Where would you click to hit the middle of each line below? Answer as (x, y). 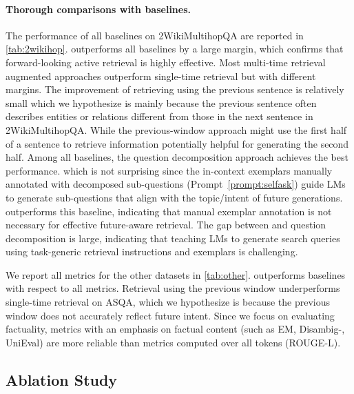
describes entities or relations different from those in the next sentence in (159, 116)
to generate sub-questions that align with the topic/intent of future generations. (174, 197)
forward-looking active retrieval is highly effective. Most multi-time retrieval (166, 62)
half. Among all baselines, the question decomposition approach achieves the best (177, 157)
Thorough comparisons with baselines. (98, 9)
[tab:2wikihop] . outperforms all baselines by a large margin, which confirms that (175, 49)
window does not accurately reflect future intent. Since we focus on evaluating (170, 315)
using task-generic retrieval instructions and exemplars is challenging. (152, 252)
